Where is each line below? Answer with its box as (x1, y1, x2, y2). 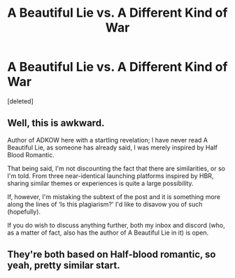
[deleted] (7, 96, 34, 105)
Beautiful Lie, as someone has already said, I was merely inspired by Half (7, 143, 218, 152)
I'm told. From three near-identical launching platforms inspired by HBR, (7, 171, 214, 180)
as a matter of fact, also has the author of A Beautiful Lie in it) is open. (7, 228, 209, 237)
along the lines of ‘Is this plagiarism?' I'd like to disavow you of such (7, 200, 203, 208)
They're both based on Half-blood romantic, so (7, 249, 216, 261)
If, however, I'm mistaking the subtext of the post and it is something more (7, 192, 220, 200)
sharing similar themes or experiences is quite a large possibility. (7, 179, 194, 187)
